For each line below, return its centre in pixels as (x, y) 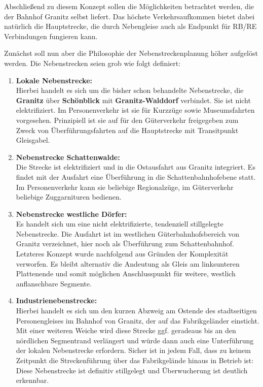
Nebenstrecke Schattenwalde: (68, 157)
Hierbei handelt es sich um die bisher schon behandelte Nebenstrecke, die (130, 90)
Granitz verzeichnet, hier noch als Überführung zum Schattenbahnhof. (125, 244)
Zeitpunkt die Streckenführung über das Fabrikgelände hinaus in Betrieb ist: (135, 360)
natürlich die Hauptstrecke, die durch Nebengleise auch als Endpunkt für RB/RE (130, 26)
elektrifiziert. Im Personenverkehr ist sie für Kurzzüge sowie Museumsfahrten (135, 110)
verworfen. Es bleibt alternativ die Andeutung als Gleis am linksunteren (128, 263)
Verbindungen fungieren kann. (51, 36)
